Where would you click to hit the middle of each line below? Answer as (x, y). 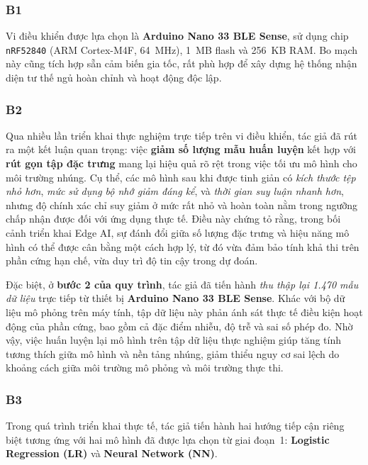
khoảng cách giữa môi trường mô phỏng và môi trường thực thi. (145, 368)
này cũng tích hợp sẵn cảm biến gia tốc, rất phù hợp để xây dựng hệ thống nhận (182, 63)
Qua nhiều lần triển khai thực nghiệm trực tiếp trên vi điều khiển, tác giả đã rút (182, 135)
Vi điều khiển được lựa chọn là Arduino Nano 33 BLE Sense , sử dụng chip (177, 36)
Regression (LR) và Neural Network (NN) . (112, 453)
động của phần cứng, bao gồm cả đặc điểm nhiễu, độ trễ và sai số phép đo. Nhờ (179, 326)
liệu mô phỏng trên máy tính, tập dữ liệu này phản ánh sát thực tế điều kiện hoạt (184, 312)
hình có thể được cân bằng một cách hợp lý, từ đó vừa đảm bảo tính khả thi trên (183, 246)
